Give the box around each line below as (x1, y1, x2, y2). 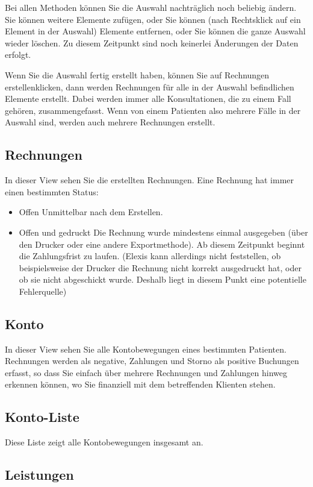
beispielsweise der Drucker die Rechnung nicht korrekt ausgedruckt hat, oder (19, 261, 302, 274)
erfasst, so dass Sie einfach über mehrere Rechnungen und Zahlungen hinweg (5, 366, 287, 379)
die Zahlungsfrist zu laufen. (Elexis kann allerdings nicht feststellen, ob (19, 250, 281, 262)
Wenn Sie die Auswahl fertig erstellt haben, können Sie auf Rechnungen (5, 68, 270, 81)
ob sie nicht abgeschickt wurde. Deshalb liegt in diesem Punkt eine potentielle (19, 273, 306, 286)
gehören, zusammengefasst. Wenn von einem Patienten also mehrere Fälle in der (5, 104, 301, 116)
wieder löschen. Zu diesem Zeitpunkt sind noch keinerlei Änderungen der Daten (5, 36, 299, 49)
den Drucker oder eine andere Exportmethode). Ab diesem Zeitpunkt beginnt (19, 237, 305, 250)
